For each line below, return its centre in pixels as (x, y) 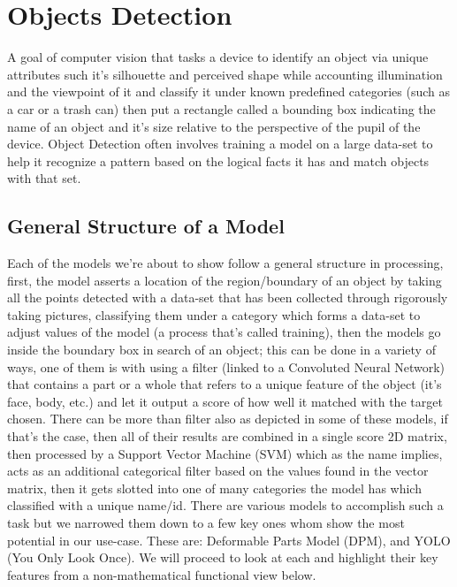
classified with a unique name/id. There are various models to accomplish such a (225, 505)
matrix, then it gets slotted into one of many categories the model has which (214, 488)
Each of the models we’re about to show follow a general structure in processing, (225, 263)
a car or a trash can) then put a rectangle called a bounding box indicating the (221, 108)
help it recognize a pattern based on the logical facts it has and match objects (218, 160)
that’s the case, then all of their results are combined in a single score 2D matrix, (227, 436)
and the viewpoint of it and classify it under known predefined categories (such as (229, 91)
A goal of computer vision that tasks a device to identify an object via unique (218, 57)
